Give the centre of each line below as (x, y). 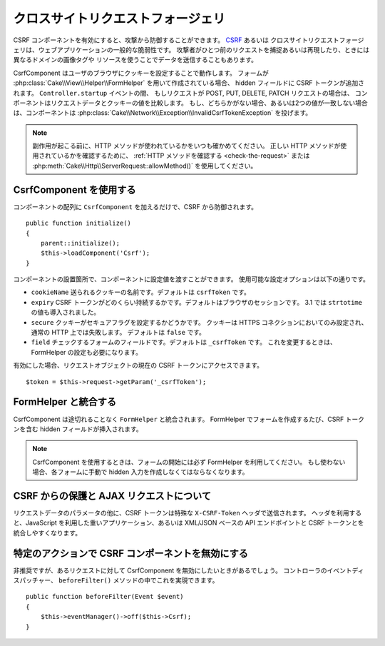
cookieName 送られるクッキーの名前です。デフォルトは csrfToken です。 (141, 292)
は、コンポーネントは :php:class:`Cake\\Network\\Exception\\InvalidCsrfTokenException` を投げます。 (163, 113)
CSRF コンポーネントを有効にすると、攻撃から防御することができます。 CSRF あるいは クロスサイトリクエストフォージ (189, 40)
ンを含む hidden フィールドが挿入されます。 (78, 429)
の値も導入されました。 (65, 312)
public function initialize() (79, 223)
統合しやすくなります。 (47, 533)
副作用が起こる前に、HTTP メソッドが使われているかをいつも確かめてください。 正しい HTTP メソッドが (186, 146)
